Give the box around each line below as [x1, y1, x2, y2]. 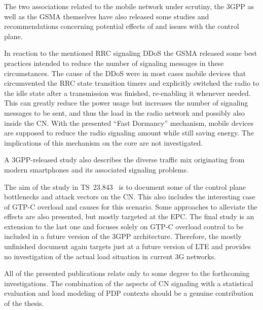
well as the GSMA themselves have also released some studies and [4, 11, 209, 21]
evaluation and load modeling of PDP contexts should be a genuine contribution [4, 288, 254, 298]
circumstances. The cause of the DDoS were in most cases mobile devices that [4, 67, 246, 78]
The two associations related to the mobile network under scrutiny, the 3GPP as [4, 1, 254, 11]
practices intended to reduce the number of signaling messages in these [4, 57, 224, 68]
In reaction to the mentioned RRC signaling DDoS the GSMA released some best [4, 48, 257, 58]
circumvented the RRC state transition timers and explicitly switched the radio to [4, 78, 259, 88]
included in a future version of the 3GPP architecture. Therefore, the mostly [4, 231, 242, 242]
